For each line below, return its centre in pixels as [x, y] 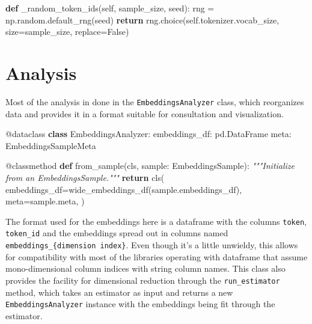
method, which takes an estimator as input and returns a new [119, 292]
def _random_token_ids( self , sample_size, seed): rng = [110, 8]
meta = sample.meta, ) [45, 201]
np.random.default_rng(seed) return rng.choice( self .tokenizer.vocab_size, [142, 20]
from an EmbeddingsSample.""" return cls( [85, 177]
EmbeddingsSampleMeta [51, 145]
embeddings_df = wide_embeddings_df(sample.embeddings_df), [124, 189]
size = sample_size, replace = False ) [67, 32]
